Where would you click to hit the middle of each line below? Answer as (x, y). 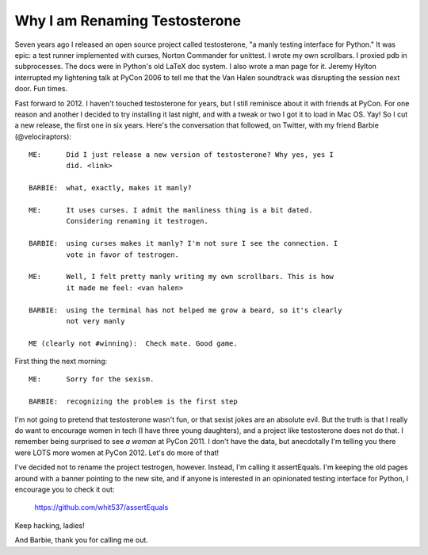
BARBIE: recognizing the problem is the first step (133, 402)
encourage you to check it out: (65, 489)
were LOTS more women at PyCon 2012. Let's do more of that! (117, 453)
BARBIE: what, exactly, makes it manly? (110, 188)
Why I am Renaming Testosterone (128, 21)
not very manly (96, 321)
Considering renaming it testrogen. (138, 221)
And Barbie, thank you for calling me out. (81, 540)
